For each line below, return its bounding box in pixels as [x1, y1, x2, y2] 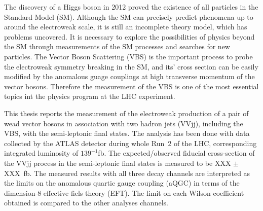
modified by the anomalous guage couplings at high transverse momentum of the [4, 71, 255, 82]
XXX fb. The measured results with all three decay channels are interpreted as [4, 167, 250, 178]
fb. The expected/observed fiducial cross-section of [98, 148, 255, 158]
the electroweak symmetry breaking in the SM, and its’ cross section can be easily [4, 61, 258, 72]
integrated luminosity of [4, 148, 79, 158]
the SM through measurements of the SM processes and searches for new [4, 41, 230, 52]
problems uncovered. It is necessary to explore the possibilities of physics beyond [4, 31, 255, 42]
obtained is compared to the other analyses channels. [4, 197, 168, 208]
